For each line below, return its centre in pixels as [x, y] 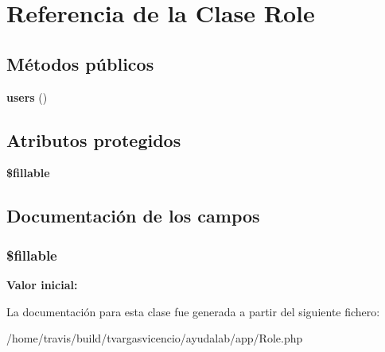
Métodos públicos [80, 63]
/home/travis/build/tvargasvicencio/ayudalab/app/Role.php [155, 338]
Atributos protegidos [94, 139]
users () [27, 97]
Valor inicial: [42, 284]
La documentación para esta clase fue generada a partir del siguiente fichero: [193, 311]
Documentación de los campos [133, 216]
